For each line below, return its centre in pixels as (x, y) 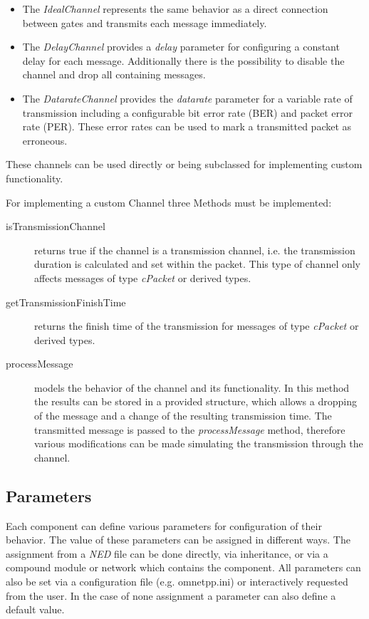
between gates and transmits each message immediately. (145, 22)
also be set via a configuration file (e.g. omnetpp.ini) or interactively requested (177, 582)
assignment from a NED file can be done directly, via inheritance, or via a (167, 553)
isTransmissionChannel (56, 226)
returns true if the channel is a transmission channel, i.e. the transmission (195, 250)
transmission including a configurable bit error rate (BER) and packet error (187, 112)
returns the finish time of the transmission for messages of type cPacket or (197, 326)
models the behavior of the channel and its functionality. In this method (192, 387)
